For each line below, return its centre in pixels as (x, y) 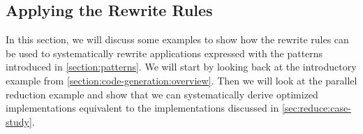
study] (19, 121)
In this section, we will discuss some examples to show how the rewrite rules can (177, 39)
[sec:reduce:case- (316, 108)
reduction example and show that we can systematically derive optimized (162, 94)
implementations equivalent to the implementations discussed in (142, 108)
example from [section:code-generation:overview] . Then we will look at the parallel (181, 80)
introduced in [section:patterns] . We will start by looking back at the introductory (181, 67)
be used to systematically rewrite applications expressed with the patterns (164, 53)
